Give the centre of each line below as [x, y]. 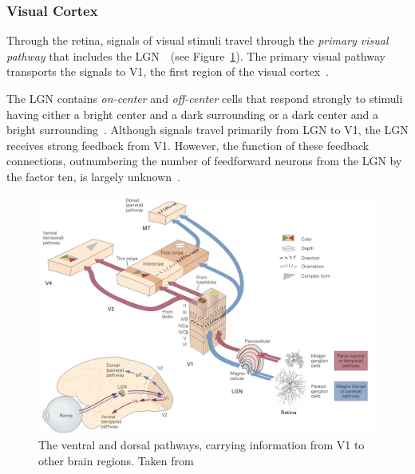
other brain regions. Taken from [116, 460]
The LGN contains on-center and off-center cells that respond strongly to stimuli [205, 98]
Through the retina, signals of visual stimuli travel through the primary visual [198, 40]
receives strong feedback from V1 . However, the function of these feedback [188, 145]
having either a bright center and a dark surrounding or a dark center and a [192, 114]
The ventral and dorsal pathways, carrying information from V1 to [202, 445]
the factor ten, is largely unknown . [93, 176]
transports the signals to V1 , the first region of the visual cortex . [168, 71]
